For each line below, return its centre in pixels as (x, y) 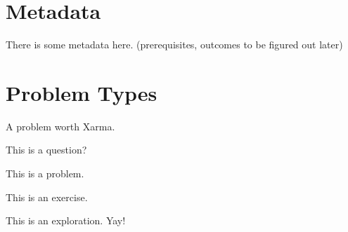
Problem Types (82, 92)
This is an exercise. (47, 197)
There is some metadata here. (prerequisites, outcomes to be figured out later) (174, 45)
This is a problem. (45, 173)
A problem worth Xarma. (60, 126)
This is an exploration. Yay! (66, 220)
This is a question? (46, 150)
